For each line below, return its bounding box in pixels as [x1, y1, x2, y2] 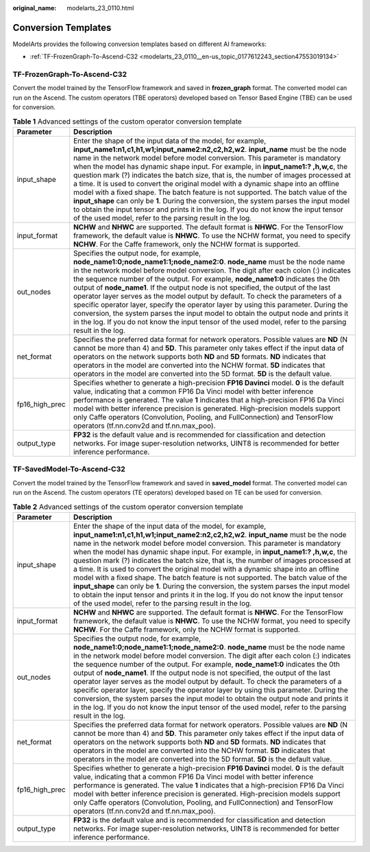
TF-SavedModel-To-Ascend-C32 [12, 464, 126, 474]
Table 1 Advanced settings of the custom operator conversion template [12, 117, 243, 126]
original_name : [12, 4, 57, 12]
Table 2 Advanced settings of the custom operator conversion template [12, 502, 243, 511]
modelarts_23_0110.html [66, 4, 134, 12]
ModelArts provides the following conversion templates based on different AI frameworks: [12, 40, 267, 48]
